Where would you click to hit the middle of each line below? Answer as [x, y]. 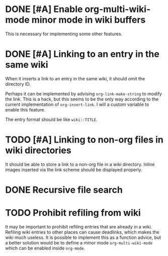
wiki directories [38, 150]
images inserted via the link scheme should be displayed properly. [74, 170]
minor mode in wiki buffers [89, 20]
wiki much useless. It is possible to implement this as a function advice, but [83, 237]
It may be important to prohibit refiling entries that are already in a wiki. [79, 226]
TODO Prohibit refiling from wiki [73, 213]
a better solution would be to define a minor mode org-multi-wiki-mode [79, 242]
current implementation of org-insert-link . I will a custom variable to [77, 104]
